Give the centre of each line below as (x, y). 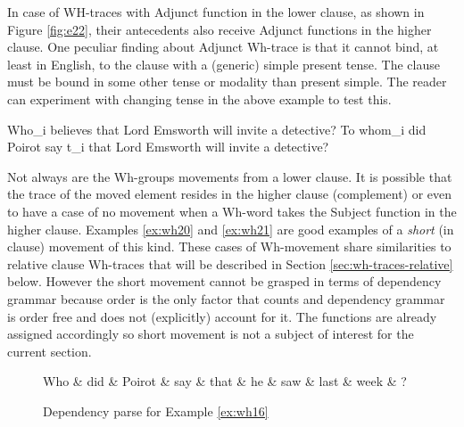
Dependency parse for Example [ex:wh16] (156, 411)
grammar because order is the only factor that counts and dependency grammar (226, 298)
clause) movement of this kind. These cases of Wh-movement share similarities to (229, 246)
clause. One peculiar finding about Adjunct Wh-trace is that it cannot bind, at (223, 47)
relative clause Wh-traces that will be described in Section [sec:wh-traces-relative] (230, 263)
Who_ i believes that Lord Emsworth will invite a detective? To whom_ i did (217, 129)
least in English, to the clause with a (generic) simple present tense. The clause (224, 64)
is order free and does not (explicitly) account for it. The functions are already (222, 316)
